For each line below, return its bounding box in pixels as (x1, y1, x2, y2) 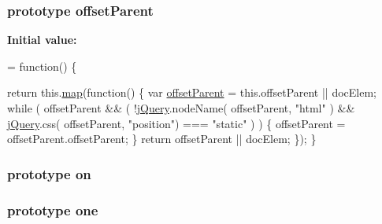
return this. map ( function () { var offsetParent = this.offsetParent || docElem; (7, 84, 377, 101)
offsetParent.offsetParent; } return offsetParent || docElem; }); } (7, 130, 317, 147)
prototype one (7, 200, 98, 219)
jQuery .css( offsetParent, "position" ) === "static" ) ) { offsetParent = (7, 115, 346, 131)
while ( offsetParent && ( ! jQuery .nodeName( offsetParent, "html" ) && (7, 100, 355, 116)
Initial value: (7, 31, 77, 48)
